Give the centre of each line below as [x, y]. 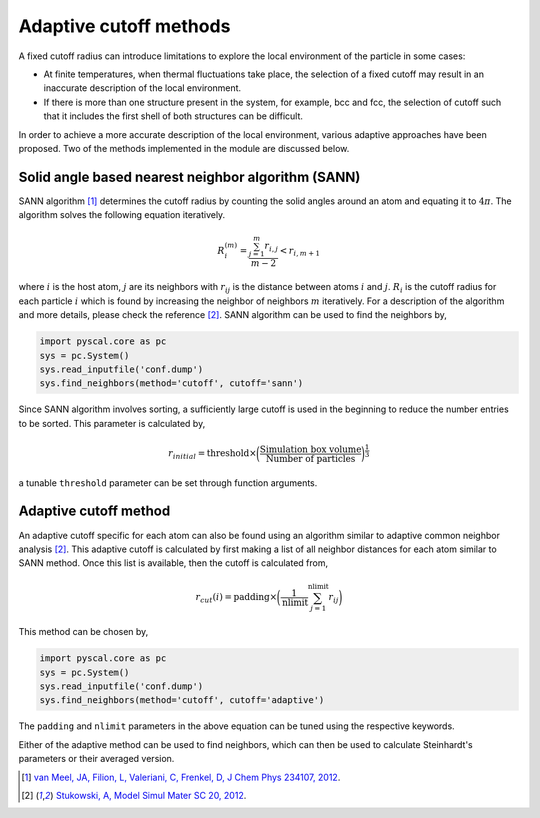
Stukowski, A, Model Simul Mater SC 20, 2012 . [151, 795]
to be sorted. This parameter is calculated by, [112, 423]
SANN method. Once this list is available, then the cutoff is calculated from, [173, 563]
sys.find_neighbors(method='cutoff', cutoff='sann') [171, 383]
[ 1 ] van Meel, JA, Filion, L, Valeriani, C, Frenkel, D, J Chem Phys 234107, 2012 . [181, 777]
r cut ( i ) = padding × [236, 598]
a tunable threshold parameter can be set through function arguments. [168, 482]
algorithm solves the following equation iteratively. [122, 215]
